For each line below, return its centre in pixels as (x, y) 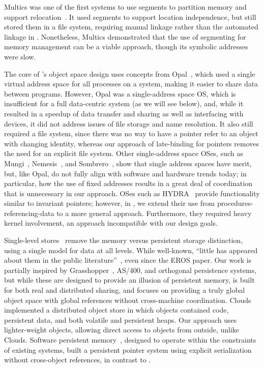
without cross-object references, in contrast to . (78, 360)
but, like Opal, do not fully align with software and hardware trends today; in (125, 173)
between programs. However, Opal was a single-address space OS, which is (120, 93)
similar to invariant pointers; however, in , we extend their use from (110, 203)
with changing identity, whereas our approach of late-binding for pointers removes (132, 143)
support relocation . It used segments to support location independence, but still (130, 17)
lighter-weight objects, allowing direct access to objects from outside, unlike (122, 330)
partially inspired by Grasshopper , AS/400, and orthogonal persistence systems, (130, 270)
